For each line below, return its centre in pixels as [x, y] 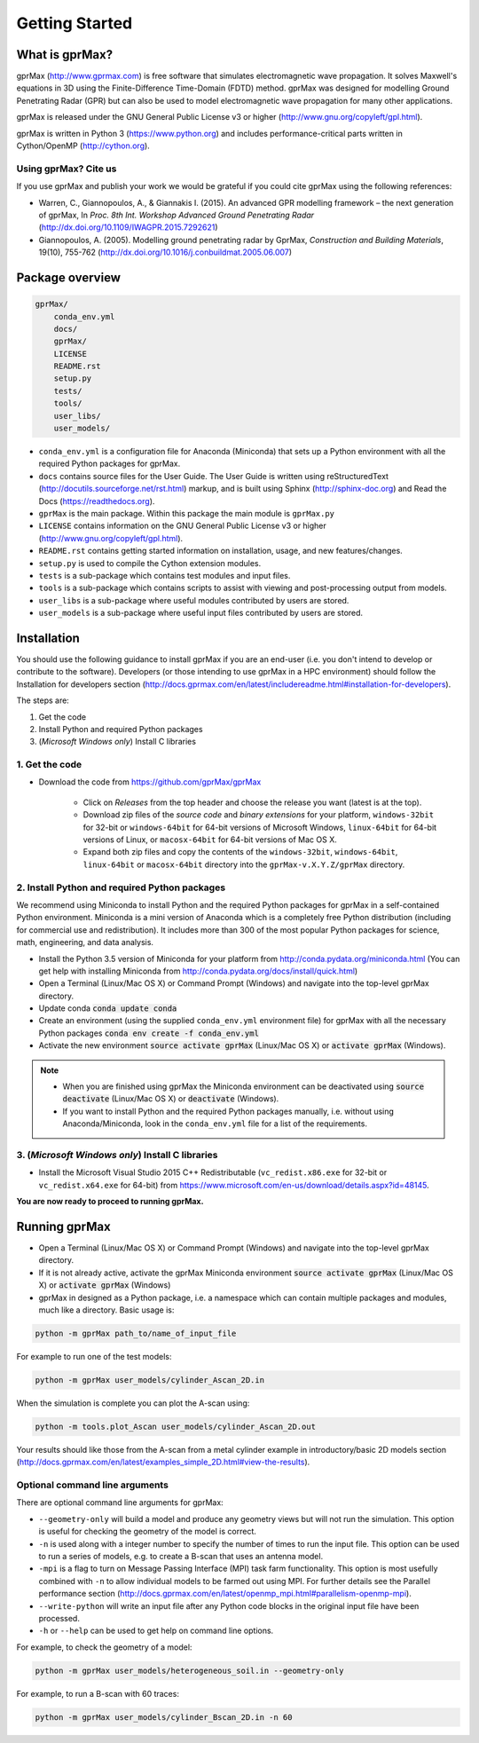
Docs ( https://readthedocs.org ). [97, 501]
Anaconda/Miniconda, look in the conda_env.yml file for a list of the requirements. [215, 1124]
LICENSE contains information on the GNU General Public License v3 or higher [183, 526]
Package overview [69, 277]
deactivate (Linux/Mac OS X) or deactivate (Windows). [171, 1099]
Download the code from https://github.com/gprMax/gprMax [150, 782]
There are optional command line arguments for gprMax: [120, 1502]
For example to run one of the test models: [94, 1356]
